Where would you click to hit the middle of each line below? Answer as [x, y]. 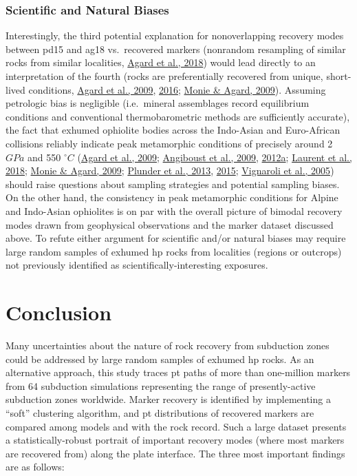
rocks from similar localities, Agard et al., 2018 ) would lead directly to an [161, 62]
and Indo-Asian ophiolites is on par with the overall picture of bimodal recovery [174, 210]
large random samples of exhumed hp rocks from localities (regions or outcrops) [174, 251]
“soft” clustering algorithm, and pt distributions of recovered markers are [160, 413]
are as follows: [35, 467]
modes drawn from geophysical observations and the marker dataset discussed [170, 224]
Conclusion [59, 312]
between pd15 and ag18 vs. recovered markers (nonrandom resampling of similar [176, 49]
